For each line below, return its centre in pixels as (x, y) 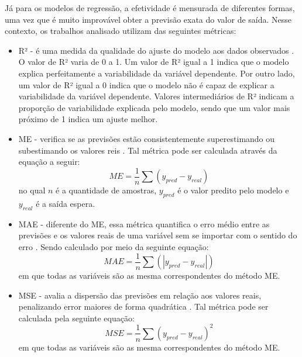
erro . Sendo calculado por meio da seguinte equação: (114, 246)
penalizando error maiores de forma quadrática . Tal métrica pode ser (143, 306)
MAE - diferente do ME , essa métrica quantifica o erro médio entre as (144, 223)
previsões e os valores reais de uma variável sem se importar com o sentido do (158, 235)
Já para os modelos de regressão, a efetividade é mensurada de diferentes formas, (150, 8)
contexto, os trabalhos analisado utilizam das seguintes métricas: (121, 31)
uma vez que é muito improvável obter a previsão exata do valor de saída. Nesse (148, 19)
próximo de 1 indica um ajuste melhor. (88, 119)
